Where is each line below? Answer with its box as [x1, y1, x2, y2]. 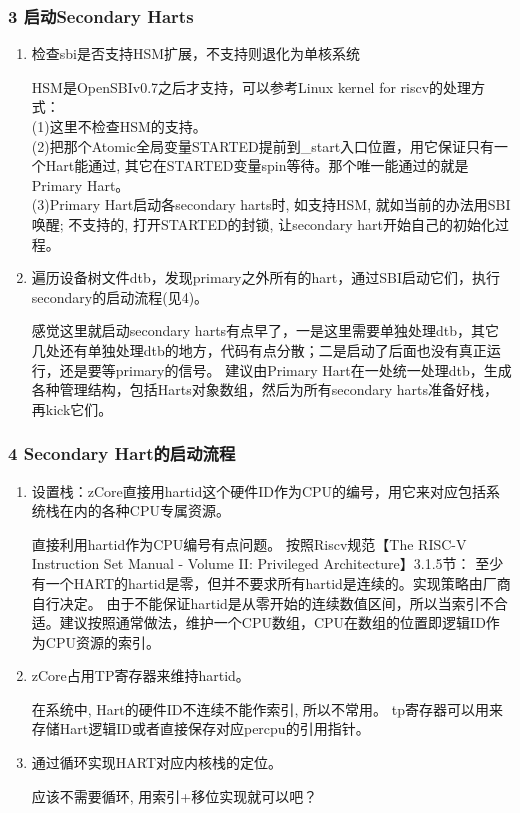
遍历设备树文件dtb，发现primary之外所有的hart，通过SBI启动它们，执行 [31, 267, 500, 288]
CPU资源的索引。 [45, 631, 160, 652]
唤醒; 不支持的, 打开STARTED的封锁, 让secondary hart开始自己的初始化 [31, 213, 495, 234]
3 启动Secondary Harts [8, 3, 194, 28]
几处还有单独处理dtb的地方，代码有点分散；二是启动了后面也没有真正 [31, 339, 487, 360]
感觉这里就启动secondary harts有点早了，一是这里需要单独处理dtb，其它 [31, 320, 500, 341]
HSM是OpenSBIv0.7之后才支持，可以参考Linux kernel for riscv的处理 [31, 76, 472, 97]
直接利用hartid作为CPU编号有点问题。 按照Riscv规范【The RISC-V [31, 533, 467, 554]
